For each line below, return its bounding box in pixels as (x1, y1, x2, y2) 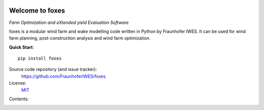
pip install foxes (18, 56, 62, 61)
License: (9, 80, 26, 86)
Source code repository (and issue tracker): (9, 66, 97, 72)
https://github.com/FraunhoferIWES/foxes (21, 73, 106, 79)
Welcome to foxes (9, 6, 66, 15)
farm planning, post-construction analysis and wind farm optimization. (9, 35, 151, 41)
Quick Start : (9, 44, 34, 50)
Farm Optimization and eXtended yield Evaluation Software (9, 20, 129, 25)
